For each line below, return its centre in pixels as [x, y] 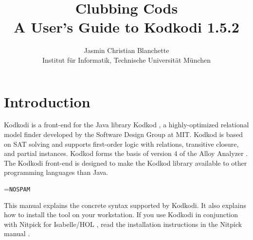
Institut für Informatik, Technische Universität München [126, 60]
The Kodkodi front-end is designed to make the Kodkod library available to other [126, 163]
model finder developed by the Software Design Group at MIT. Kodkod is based [124, 134]
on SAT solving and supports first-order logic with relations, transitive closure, [121, 144]
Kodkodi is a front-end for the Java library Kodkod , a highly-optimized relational [126, 125]
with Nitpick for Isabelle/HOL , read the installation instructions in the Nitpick [123, 224]
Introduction [47, 101]
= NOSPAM [17, 189]
